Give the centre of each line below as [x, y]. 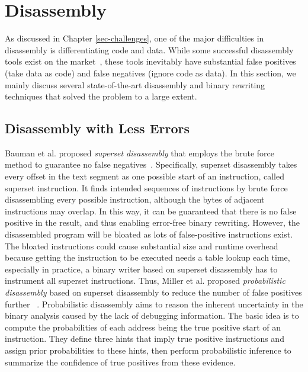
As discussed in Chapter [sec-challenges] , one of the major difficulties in [134, 38]
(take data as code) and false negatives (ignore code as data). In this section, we [150, 73]
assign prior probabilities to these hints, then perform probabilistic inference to [148, 350]
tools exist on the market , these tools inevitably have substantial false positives [150, 61]
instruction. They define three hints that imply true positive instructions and [145, 339]
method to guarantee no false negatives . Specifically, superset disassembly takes [151, 164]
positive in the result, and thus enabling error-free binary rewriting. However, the [153, 222]
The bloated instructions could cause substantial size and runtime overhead [142, 246]
